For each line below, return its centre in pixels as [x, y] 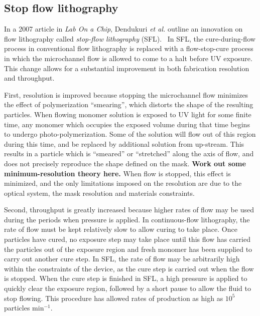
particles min [24, 308]
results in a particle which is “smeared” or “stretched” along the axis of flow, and [129, 153]
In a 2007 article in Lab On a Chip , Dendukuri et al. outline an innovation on [123, 29]
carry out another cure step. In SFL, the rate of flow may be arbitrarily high [122, 259]
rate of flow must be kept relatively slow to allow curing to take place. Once [121, 229]
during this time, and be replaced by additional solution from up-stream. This [124, 143]
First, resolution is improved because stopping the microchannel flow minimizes [126, 94]
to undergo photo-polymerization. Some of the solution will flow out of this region [130, 134]
